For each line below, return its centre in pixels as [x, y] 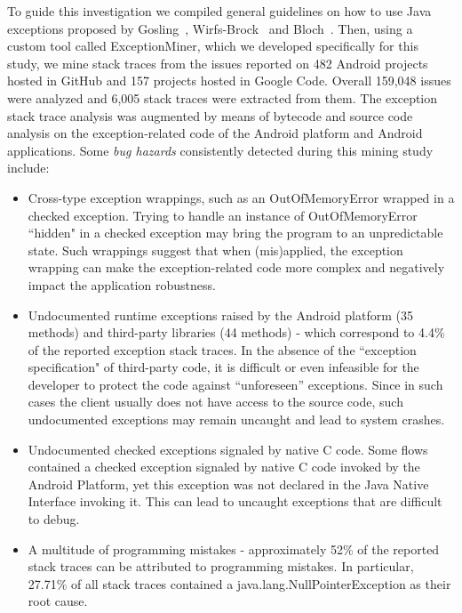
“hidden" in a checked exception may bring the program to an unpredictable [235, 233]
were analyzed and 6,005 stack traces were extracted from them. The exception [223, 97]
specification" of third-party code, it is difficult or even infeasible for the [223, 367]
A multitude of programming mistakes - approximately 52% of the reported [234, 548]
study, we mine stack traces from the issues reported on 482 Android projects [218, 63]
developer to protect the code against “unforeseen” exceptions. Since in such [235, 384]
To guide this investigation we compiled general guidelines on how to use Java [219, 11]
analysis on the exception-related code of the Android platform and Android [215, 133]
